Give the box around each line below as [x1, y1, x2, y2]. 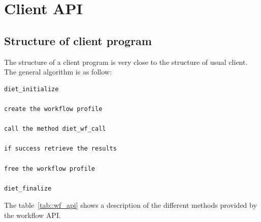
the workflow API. [4, 209, 61, 220]
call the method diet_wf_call [4, 125, 106, 133]
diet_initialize [4, 85, 59, 93]
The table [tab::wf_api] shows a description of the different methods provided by [4, 200, 257, 210]
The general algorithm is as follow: [4, 66, 112, 77]
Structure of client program [4, 32, 152, 48]
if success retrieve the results [4, 145, 117, 153]
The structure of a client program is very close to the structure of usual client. [4, 56, 248, 67]
